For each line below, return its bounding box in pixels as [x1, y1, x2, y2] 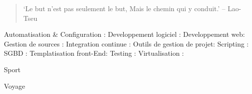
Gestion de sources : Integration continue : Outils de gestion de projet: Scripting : [4, 38, 249, 48]
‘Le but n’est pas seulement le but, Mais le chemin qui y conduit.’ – [23, 3, 226, 13]
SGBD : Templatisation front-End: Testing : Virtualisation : [4, 48, 184, 58]
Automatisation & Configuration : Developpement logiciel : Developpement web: [4, 29, 245, 39]
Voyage [4, 80, 25, 91]
